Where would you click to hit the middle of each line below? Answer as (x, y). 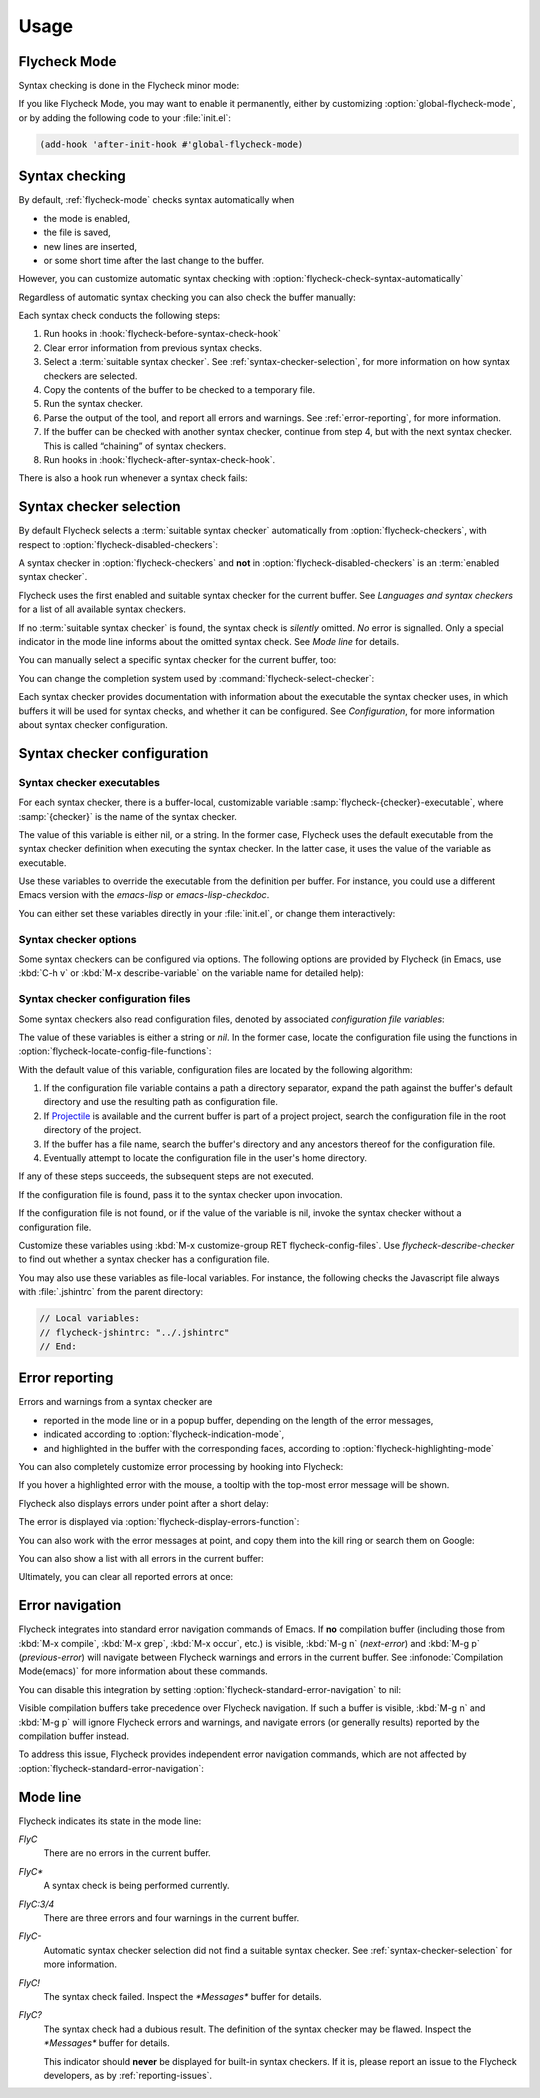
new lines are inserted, (90, 246)
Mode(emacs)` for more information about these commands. (143, 1671)
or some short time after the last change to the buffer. (154, 260)
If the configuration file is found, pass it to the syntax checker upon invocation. (180, 1194)
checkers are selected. (90, 376)
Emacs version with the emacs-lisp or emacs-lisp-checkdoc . (144, 895)
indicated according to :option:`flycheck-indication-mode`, (164, 1434)
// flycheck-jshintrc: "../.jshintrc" (134, 1332)
